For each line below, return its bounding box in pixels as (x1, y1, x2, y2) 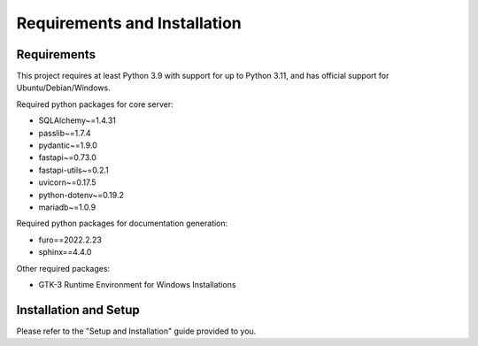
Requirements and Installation (16, 13, 243, 33)
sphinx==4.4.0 (38, 247, 92, 258)
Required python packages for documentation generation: (16, 218, 228, 229)
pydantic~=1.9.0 (38, 140, 97, 150)
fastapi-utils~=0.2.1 (38, 165, 110, 175)
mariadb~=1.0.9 (38, 202, 96, 212)
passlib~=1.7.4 (38, 127, 92, 138)
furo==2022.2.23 (38, 235, 102, 245)
